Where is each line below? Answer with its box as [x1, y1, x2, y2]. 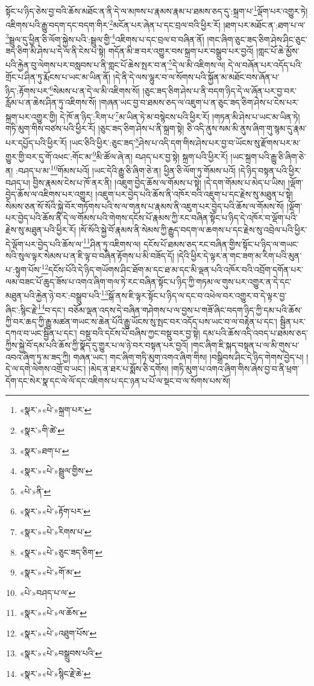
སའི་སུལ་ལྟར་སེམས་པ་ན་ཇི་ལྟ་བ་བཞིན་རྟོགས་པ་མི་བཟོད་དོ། [5, 249, 174, 261]
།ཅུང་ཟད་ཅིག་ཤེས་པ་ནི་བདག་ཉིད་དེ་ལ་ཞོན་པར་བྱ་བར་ [142, 84, 297, 97]
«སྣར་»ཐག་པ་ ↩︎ [19, 444, 69, 457]
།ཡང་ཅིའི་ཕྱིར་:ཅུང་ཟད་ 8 [69, 134, 139, 149]
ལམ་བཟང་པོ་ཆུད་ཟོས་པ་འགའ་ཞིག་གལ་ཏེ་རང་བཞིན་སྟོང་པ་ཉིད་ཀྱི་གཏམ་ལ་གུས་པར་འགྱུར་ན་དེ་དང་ [5, 275, 292, 287]
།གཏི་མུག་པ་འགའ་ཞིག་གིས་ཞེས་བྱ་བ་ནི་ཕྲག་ [171, 362, 300, 375]
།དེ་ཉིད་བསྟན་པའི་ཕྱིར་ [238, 164, 301, 177]
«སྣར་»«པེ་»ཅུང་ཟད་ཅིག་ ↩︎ [19, 545, 102, 558]
